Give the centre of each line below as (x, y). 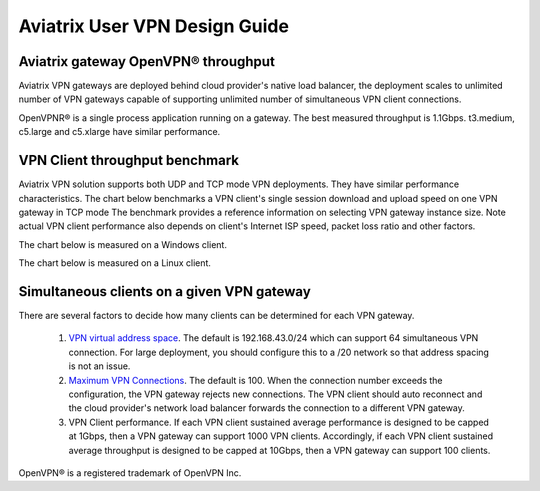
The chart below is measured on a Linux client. (115, 263)
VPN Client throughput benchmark (129, 160)
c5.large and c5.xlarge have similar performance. (119, 132)
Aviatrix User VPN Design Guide (154, 26)
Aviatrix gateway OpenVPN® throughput (146, 61)
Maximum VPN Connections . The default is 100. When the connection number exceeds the (256, 380)
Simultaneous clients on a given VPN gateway (165, 291)
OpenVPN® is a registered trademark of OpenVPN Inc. (130, 472)
